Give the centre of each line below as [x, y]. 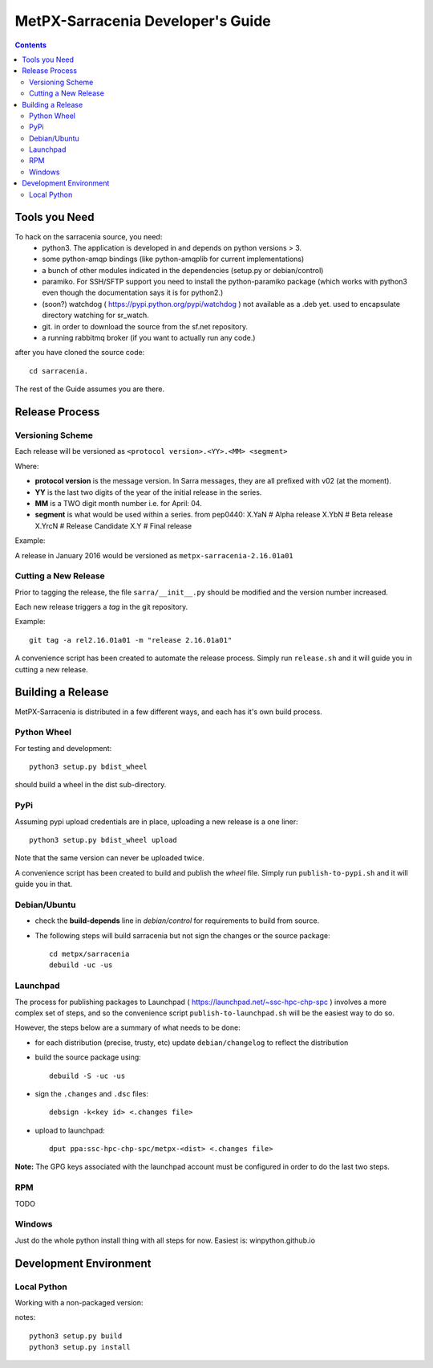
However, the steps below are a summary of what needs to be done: [127, 1027]
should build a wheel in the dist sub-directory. [91, 785]
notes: [25, 1317]
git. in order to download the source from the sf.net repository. [145, 326]
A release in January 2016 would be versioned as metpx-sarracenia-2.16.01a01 [154, 555]
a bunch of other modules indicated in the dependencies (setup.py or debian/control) [183, 270]
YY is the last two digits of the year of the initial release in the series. [148, 492]
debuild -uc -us [81, 965]
